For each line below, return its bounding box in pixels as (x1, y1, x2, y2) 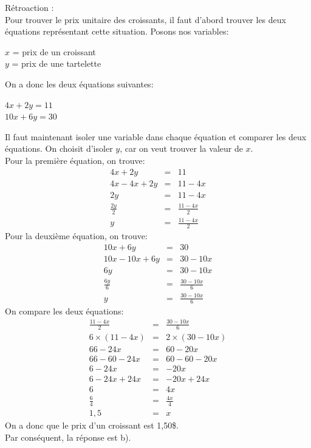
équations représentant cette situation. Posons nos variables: (5, 25, 229, 38)
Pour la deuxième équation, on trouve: (5, 229, 148, 242)
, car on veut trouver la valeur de (120, 142, 243, 155)
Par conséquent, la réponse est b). (5, 430, 131, 443)
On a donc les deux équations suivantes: (5, 77, 154, 90)
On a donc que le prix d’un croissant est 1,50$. (5, 418, 179, 431)
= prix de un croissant (12, 45, 96, 58)
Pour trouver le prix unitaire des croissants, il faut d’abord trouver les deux (5, 13, 286, 25)
